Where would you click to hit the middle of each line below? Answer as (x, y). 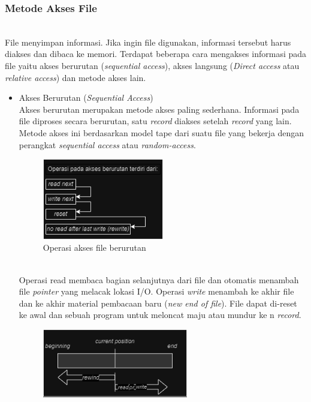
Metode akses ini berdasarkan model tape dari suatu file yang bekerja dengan (161, 132)
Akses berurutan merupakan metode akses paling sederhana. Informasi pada (159, 109)
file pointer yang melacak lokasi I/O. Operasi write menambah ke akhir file (156, 291)
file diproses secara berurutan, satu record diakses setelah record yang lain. (155, 121)
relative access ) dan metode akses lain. (76, 77)
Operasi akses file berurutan (94, 247)
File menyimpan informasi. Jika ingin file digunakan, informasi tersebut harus (148, 42)
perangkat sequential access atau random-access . (107, 144)
